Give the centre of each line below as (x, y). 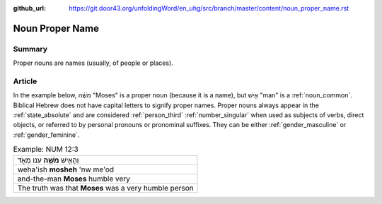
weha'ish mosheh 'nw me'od (66, 169)
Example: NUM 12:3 (46, 150)
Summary (30, 49)
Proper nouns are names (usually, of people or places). (93, 63)
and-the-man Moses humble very (74, 179)
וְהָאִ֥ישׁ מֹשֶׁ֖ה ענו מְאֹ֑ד (48, 160)
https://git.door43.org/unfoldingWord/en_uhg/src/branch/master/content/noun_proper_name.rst (209, 8)
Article (25, 81)
